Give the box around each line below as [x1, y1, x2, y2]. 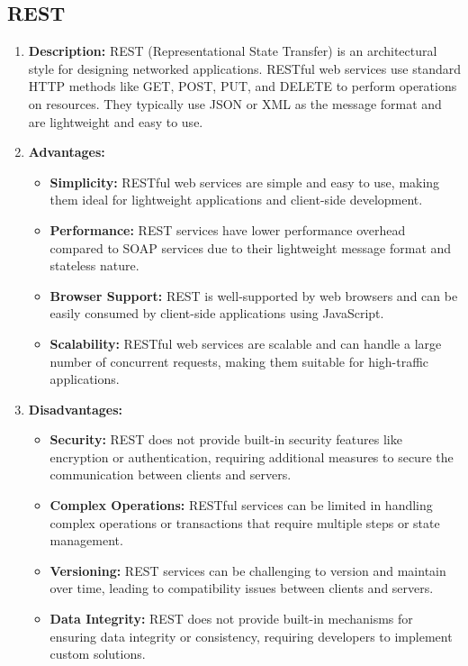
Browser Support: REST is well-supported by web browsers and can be [49, 286, 458, 305]
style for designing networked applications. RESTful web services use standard [28, 59, 461, 78]
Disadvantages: [28, 399, 122, 418]
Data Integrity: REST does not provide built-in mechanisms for [49, 609, 413, 628]
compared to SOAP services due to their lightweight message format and [49, 238, 452, 257]
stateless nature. [49, 256, 139, 275]
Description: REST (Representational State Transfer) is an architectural [28, 41, 437, 60]
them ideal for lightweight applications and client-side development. [49, 190, 423, 209]
